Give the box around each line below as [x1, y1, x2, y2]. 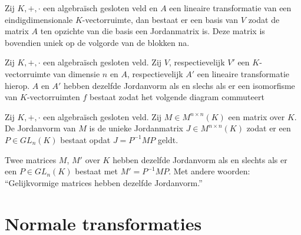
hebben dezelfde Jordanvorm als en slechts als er [113, 153, 287, 166]
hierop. [5, 79, 30, 91]
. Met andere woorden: [168, 165, 250, 177]
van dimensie [53, 67, 100, 80]
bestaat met [75, 165, 118, 177]
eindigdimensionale [5, 13, 73, 25]
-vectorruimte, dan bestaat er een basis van [82, 13, 239, 25]
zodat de [248, 13, 280, 25]
